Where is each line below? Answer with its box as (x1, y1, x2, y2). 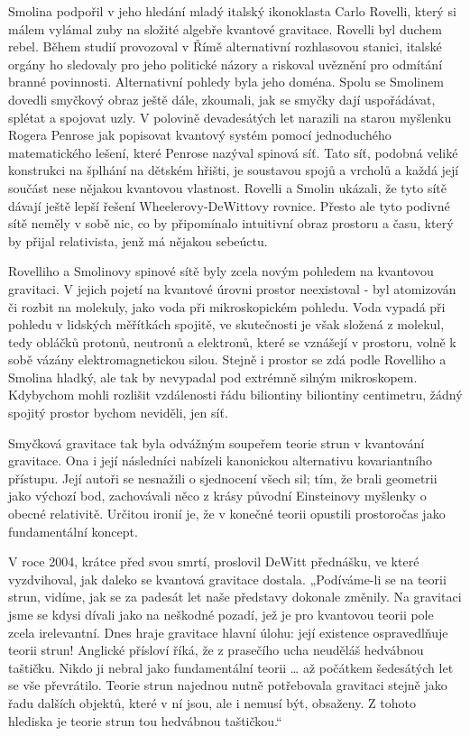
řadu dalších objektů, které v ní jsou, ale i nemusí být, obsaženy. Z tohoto (8, 693, 416, 712)
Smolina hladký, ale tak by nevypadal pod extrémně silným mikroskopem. (8, 367, 418, 386)
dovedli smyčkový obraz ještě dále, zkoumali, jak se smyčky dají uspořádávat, (8, 89, 436, 108)
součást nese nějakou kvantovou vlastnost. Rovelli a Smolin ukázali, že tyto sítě (8, 178, 447, 197)
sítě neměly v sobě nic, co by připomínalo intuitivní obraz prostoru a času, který (8, 214, 454, 233)
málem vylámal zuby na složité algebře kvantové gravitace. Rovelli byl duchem (8, 19, 442, 38)
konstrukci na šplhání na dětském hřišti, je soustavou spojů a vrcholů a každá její (8, 161, 459, 179)
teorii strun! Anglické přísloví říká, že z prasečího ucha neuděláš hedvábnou (8, 640, 424, 659)
